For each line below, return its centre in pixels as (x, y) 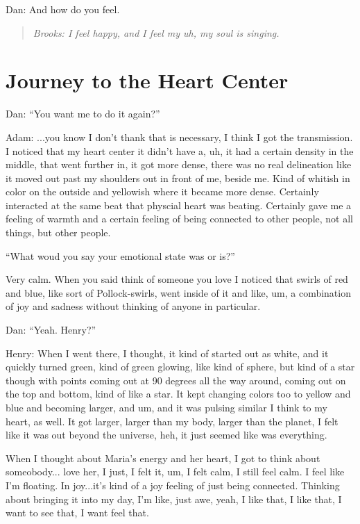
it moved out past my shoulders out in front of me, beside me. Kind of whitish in (178, 178)
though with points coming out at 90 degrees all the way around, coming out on (176, 380)
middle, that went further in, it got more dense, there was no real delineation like (179, 164)
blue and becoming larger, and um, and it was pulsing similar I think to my (166, 407)
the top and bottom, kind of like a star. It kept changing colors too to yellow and (178, 394)
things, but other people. (58, 232)
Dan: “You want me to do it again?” (83, 114)
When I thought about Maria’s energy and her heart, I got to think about (163, 458)
